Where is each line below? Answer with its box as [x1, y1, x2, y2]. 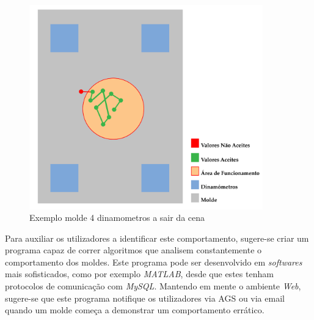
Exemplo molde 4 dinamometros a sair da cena [29, 211, 205, 224]
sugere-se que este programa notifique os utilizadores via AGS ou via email [5, 291, 285, 304]
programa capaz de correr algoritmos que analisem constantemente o [5, 244, 262, 256]
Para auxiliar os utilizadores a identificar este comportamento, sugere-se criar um [5, 231, 309, 244]
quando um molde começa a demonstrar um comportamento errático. [5, 303, 265, 316]
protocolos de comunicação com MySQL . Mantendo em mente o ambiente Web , [5, 280, 301, 292]
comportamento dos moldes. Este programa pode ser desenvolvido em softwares [5, 255, 302, 268]
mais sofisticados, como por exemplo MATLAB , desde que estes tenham [5, 267, 274, 280]
